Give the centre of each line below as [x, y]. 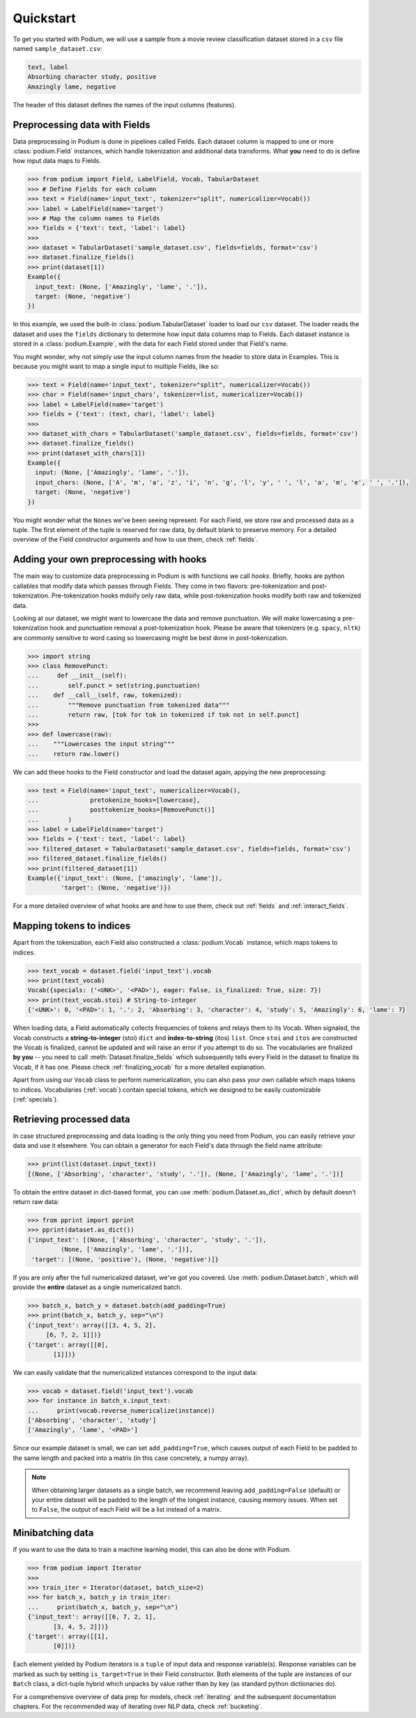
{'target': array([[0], [68, 1345]
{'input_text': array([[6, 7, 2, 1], [92, 1617]
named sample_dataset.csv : [57, 48]
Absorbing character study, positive [92, 77]
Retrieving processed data [71, 1119]
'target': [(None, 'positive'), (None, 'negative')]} [125, 1259]
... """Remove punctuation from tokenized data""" [129, 705]
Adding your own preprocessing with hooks [110, 560]
